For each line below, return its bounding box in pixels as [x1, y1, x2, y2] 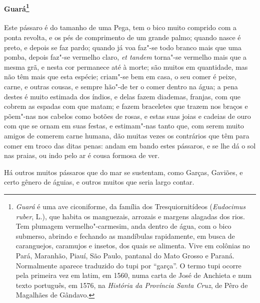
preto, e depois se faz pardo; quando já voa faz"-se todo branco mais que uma [4, 42, 242, 52]
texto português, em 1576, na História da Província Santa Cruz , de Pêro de [15, 279, 248, 290]
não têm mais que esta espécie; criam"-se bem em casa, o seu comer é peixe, [4, 71, 236, 82]
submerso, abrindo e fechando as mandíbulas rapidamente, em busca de [15, 230, 235, 241]
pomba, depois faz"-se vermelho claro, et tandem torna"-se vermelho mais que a [4, 52, 247, 62]
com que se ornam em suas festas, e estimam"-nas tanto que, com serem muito [4, 120, 244, 131]
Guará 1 [4, 2, 29, 14]
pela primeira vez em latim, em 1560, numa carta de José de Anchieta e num [15, 270, 252, 280]
